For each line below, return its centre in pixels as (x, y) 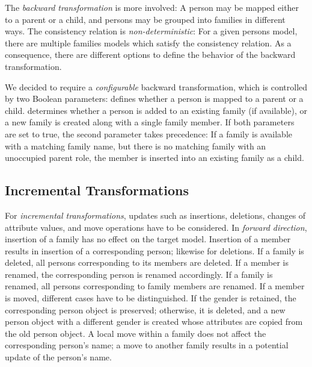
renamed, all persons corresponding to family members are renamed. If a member (155, 286)
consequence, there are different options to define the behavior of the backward (150, 55)
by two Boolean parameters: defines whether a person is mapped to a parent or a (154, 99)
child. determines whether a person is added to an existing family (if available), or (156, 110)
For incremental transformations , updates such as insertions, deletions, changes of (155, 215)
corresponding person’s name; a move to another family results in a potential (147, 345)
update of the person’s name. (58, 357)
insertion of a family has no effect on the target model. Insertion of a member (148, 239)
